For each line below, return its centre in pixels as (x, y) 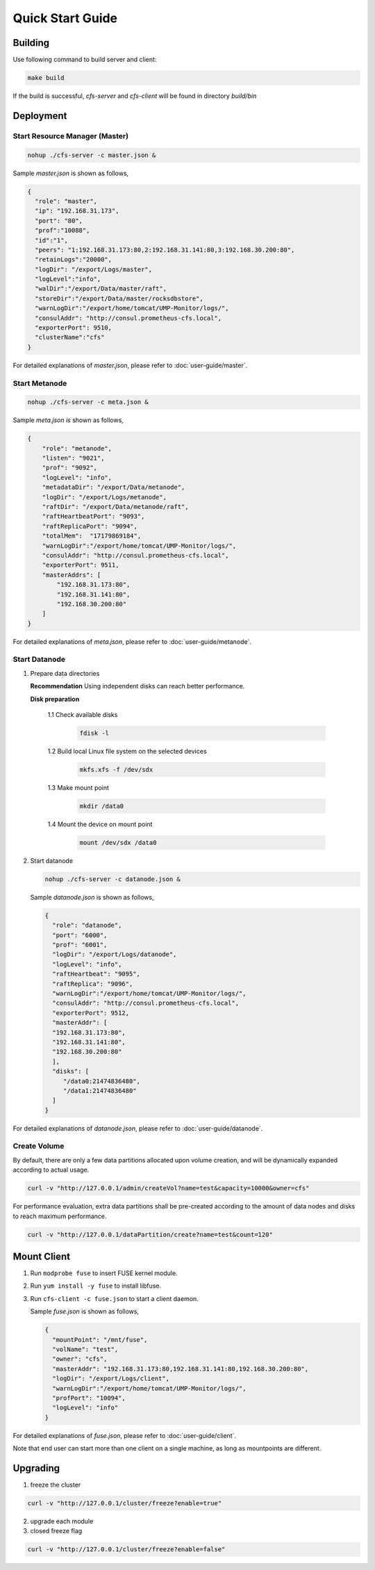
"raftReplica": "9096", (93, 984)
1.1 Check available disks (83, 715)
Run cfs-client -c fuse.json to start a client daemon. (115, 1298)
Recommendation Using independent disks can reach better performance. (137, 686)
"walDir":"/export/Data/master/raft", (101, 289)
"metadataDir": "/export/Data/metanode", (114, 487)
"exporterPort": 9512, (91, 1013)
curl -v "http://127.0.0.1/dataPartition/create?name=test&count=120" (150, 1235)
